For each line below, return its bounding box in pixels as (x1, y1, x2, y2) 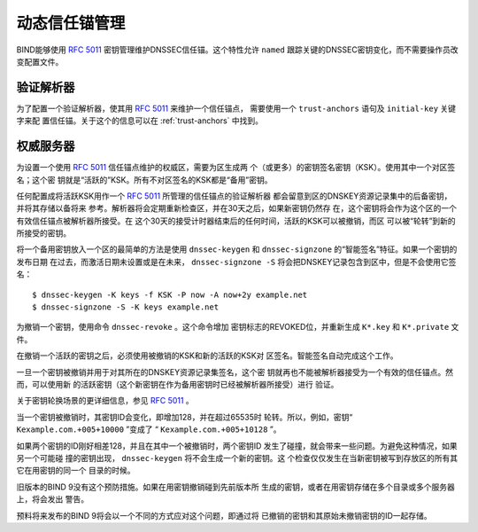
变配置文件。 (16, 56, 64, 66)
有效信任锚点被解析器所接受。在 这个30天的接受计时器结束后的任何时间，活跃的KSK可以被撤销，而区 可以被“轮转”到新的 (16, 215, 456, 226)
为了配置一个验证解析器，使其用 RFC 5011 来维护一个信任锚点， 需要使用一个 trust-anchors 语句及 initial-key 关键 (16, 103, 456, 113)
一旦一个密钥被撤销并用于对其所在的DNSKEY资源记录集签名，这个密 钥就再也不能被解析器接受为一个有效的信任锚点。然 (16, 366, 453, 377)
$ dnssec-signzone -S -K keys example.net (32, 302, 220, 312)
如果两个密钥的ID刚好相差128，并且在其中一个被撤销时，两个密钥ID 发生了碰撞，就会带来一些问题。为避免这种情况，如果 (16, 440, 458, 451)
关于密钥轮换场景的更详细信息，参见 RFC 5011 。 (16, 395, 194, 406)
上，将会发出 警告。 (16, 494, 89, 505)
